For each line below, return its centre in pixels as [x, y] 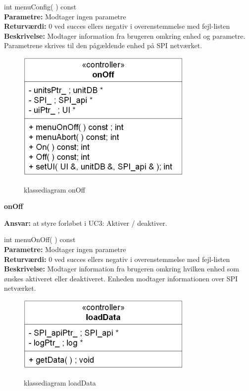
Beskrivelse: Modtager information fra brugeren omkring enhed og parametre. [125, 35]
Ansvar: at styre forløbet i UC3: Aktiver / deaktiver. [86, 223]
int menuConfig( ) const [40, 6]
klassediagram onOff [54, 189]
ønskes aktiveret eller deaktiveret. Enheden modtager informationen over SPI [121, 278]
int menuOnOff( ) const [40, 239]
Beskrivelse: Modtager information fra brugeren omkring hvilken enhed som [122, 269]
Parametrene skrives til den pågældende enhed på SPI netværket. [103, 45]
